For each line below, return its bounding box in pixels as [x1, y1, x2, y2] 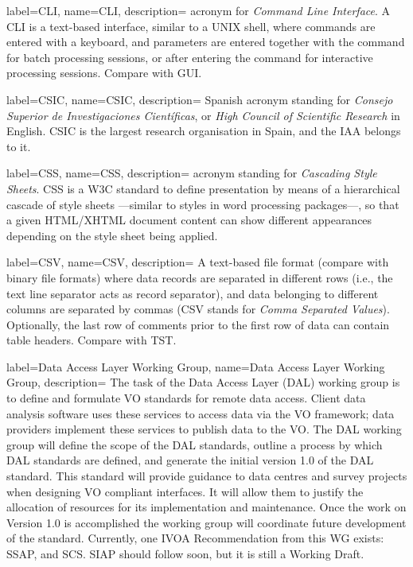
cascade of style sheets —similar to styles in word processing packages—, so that [6, 196, 399, 212]
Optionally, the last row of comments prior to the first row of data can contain [6, 316, 390, 332]
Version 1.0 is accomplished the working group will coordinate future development [6, 514, 407, 530]
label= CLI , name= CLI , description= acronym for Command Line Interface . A [6, 2, 391, 18]
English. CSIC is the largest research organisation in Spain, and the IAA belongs [6, 122, 401, 139]
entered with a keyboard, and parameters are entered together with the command [6, 33, 405, 50]
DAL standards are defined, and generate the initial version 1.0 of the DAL [6, 452, 374, 468]
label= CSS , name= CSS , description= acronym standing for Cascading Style [6, 165, 377, 181]
